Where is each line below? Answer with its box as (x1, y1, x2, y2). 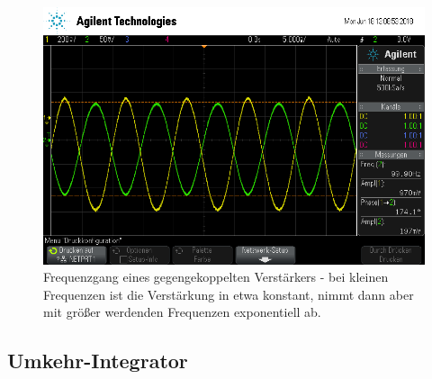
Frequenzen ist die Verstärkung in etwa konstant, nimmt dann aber (43, 284, 414, 303)
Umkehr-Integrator (7, 347, 188, 374)
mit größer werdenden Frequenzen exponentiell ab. (43, 302, 321, 321)
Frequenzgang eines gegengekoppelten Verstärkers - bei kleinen (43, 267, 389, 286)
